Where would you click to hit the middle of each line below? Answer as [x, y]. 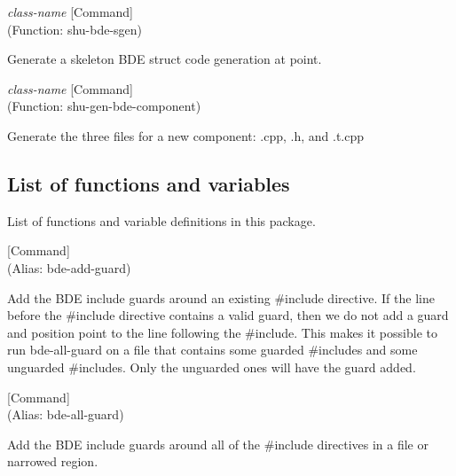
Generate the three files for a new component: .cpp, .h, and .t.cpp [186, 135]
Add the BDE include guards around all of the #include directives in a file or [218, 444]
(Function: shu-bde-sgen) [75, 29]
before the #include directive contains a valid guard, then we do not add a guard [228, 315]
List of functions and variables [149, 183]
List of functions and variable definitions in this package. [161, 220]
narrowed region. [53, 461]
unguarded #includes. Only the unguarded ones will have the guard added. [212, 367]
